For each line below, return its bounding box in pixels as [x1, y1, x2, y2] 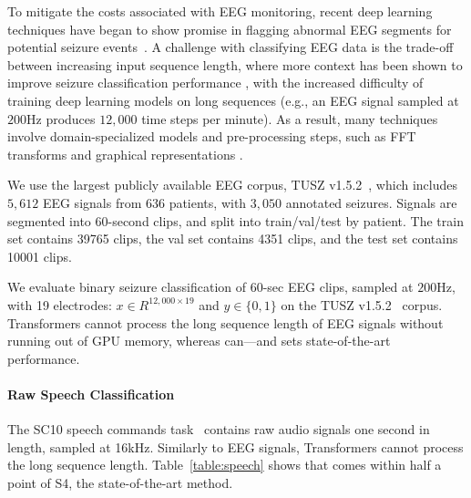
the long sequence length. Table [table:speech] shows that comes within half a [7, 455, 442, 474]
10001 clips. [7, 246, 72, 265]
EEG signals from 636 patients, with [42, 192, 247, 212]
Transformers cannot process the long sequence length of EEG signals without [7, 313, 444, 332]
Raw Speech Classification [7, 384, 175, 403]
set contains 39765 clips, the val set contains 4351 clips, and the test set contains [7, 229, 458, 248]
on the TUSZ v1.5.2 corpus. [281, 295, 443, 314]
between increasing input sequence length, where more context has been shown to [7, 55, 463, 74]
